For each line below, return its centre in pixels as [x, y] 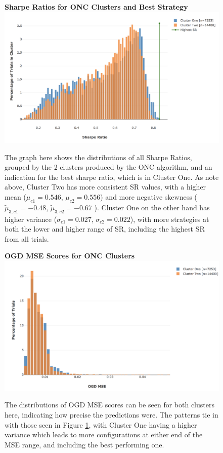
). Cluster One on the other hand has [152, 207]
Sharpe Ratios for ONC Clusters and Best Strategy [96, 7]
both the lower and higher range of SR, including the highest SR [105, 229]
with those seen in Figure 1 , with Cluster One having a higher [101, 424]
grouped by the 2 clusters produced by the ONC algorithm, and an [108, 167]
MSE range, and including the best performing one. [84, 444]
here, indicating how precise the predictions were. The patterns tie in [112, 414]
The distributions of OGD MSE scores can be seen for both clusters [109, 405]
